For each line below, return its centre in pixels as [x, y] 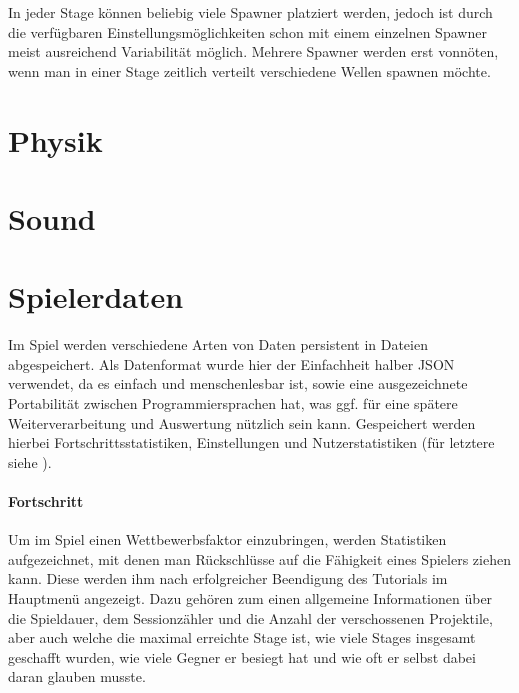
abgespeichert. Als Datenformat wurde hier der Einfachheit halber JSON [231, 363]
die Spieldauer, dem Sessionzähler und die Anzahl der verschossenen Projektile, [250, 617]
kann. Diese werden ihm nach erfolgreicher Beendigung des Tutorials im [228, 578]
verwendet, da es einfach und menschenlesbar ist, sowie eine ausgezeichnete [238, 383]
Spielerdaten [96, 296]
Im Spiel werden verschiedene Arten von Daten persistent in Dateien [218, 344]
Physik [55, 139]
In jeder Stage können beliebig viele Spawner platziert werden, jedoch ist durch [250, 12]
